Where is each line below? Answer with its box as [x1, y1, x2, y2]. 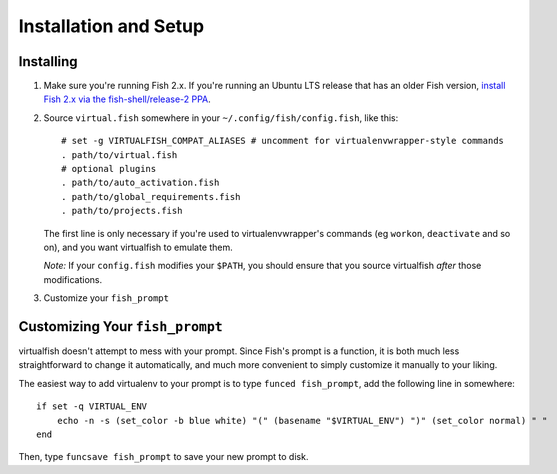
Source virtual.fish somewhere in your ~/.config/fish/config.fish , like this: [43, 111, 399, 124]
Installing [18, 53, 79, 70]
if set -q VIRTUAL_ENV [36, 401, 148, 412]
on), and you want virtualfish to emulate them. [43, 241, 234, 253]
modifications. [43, 273, 103, 285]
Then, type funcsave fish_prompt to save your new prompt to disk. [18, 451, 309, 463]
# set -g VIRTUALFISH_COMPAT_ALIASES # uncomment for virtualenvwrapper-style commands [61, 135, 505, 147]
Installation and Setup [18, 15, 205, 37]
